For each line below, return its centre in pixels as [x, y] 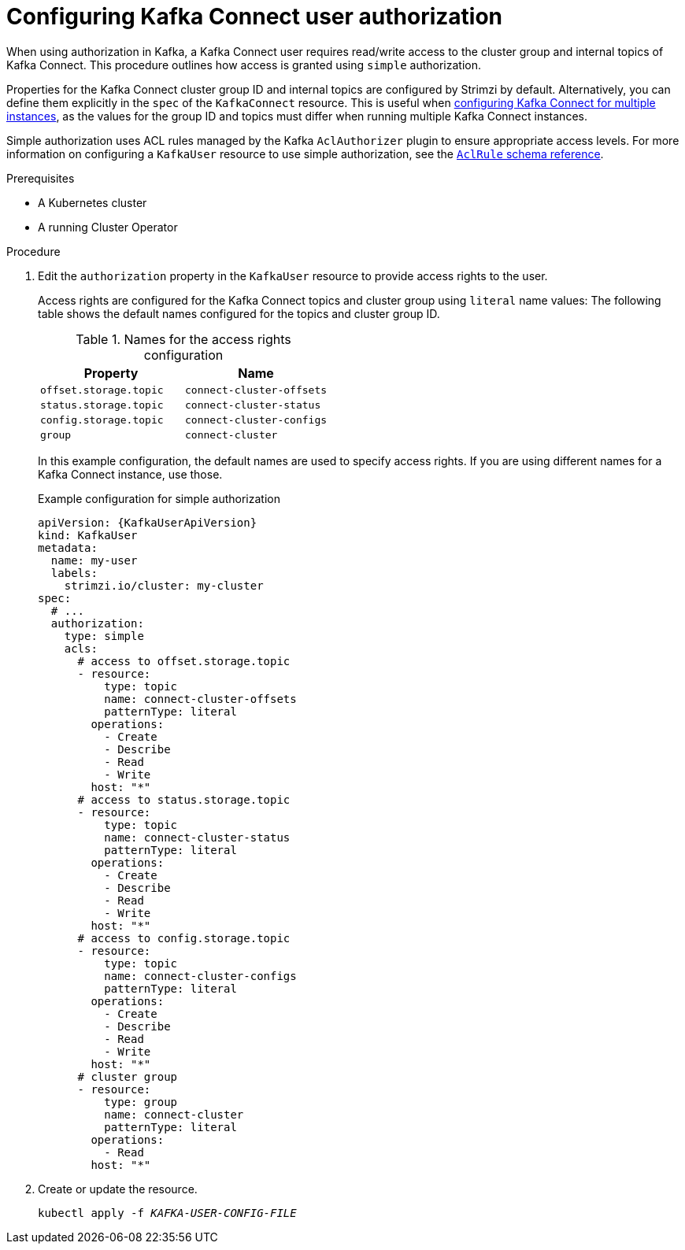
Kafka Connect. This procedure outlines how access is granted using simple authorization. [244, 65]
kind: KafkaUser [88, 535]
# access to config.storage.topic [184, 938]
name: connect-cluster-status [197, 837]
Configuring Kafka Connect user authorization [255, 17]
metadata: [68, 547]
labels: [74, 573]
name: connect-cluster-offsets [200, 699]
